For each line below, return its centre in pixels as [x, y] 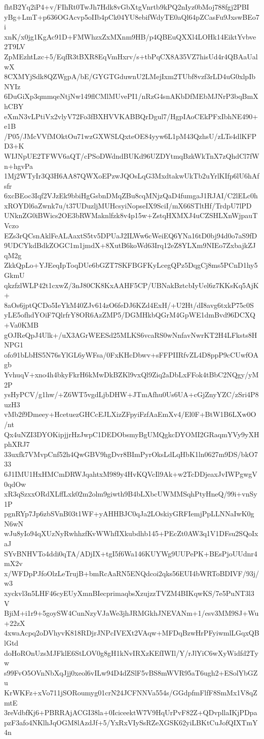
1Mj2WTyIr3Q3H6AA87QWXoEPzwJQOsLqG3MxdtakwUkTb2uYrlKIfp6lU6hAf [132, 176]
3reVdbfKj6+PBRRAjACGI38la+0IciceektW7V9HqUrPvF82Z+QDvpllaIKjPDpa [131, 712]
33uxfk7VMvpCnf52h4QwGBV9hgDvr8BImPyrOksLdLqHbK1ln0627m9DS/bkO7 [131, 454]
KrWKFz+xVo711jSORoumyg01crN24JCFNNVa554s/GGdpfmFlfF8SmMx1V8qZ [131, 692]
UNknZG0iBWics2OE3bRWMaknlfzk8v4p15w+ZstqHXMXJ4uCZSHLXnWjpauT [131, 215]
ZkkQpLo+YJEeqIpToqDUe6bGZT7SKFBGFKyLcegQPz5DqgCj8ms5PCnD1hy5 [131, 265]
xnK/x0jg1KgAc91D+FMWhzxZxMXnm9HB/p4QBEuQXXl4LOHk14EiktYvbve [130, 36]
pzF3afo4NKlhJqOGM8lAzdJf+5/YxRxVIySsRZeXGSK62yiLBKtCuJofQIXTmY [131, 722]
